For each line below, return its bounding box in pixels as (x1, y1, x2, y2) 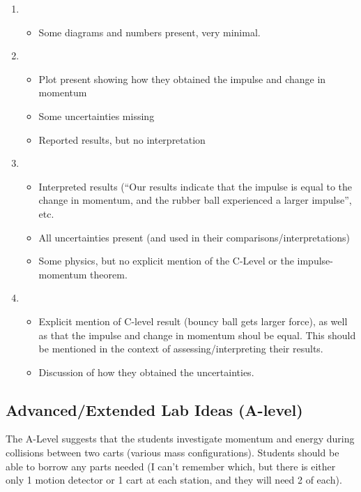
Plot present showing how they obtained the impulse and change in (38, 71, 326, 86)
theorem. (90, 267, 128, 281)
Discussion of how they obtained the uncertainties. (38, 364, 254, 379)
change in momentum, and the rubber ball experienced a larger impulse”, (38, 193, 352, 207)
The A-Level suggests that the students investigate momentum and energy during (6, 431, 355, 446)
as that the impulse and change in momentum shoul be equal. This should (38, 327, 356, 342)
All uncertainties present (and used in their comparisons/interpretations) (38, 230, 350, 244)
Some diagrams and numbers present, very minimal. (38, 24, 261, 39)
